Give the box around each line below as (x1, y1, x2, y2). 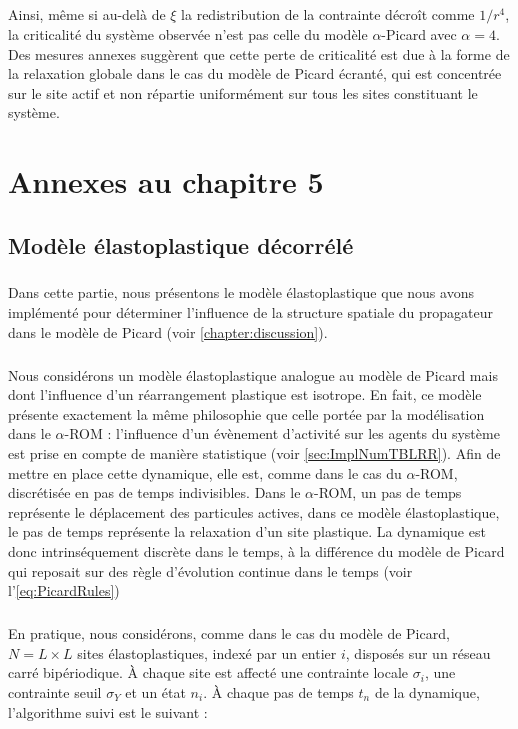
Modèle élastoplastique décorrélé (8, 229, 354, 260)
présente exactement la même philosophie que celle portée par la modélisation (8, 403, 485, 424)
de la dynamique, (374, 681, 480, 702)
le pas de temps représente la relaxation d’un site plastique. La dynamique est (8, 521, 486, 542)
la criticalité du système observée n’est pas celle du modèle (8, 23, 368, 44)
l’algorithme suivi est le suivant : (8, 701, 208, 722)
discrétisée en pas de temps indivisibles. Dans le (8, 482, 301, 503)
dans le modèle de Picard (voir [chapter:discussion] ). (8, 321, 328, 342)
